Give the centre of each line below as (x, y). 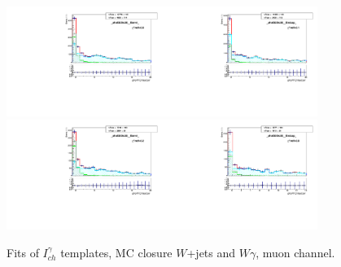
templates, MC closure (116, 252)
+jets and (211, 252)
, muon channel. (295, 252)
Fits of (23, 252)
